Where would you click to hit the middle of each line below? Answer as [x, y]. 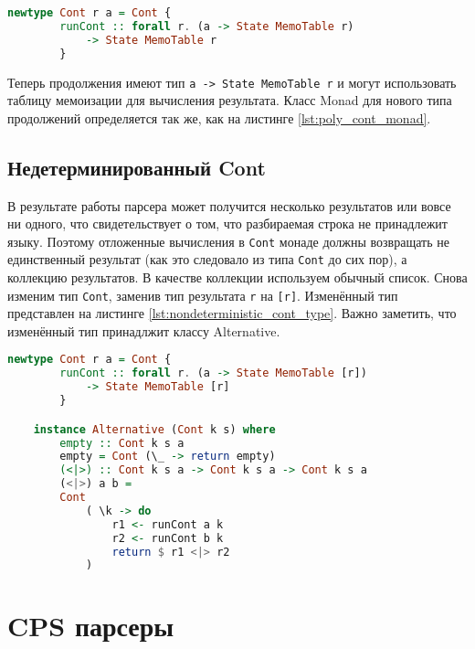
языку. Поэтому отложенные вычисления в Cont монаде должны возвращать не [228, 241]
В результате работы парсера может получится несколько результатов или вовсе [229, 205]
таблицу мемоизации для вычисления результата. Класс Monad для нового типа [230, 100]
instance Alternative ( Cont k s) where [154, 429]
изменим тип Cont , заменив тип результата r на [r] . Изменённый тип [203, 295]
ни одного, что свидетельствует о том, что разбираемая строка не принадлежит [227, 223]
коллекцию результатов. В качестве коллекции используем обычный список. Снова [237, 277]
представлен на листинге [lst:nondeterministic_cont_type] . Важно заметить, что [232, 313]
